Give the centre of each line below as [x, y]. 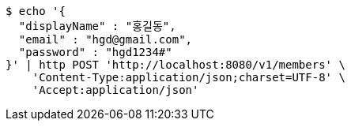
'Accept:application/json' [115, 90]
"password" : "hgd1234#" [95, 52]
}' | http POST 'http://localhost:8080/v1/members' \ [175, 65]
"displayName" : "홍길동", [97, 26]
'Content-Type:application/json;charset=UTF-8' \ [189, 77]
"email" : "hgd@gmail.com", [106, 39]
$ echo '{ [36, 11]
